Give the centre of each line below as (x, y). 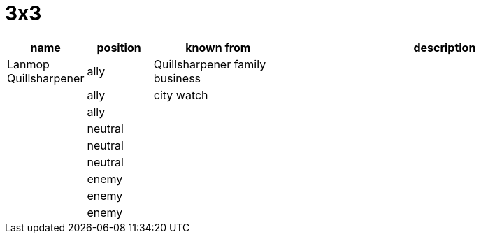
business (177, 78)
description (445, 47)
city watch (181, 95)
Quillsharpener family (210, 64)
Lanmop (28, 64)
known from (218, 47)
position (119, 47)
